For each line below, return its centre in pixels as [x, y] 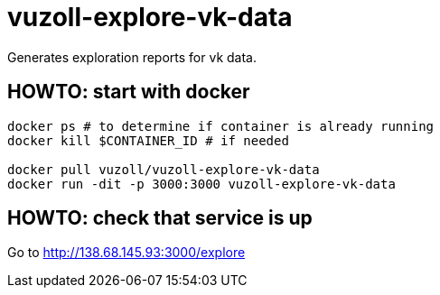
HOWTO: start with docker [129, 92]
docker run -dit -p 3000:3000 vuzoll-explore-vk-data [201, 184]
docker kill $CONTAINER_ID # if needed [148, 140]
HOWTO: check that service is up [160, 218]
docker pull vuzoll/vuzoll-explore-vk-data [164, 169]
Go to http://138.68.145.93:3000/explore [126, 253]
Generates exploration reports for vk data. [132, 57]
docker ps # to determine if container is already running [221, 126]
